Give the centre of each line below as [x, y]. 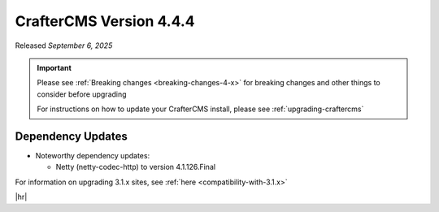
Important [54, 67]
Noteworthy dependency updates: [93, 156]
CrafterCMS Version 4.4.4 [105, 21]
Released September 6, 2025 [64, 45]
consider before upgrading [82, 94]
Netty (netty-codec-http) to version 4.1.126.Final [135, 167]
